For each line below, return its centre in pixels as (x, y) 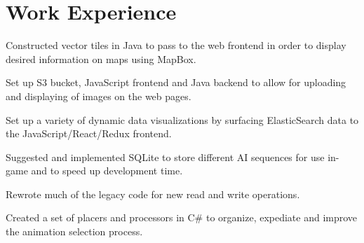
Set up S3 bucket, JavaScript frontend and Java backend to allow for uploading (176, 82)
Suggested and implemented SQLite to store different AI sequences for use (165, 157)
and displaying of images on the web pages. (99, 96)
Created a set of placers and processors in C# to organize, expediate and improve (182, 217)
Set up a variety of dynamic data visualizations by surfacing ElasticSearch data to (182, 119)
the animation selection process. (74, 231)
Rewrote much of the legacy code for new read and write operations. (153, 194)
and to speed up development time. (107, 171)
